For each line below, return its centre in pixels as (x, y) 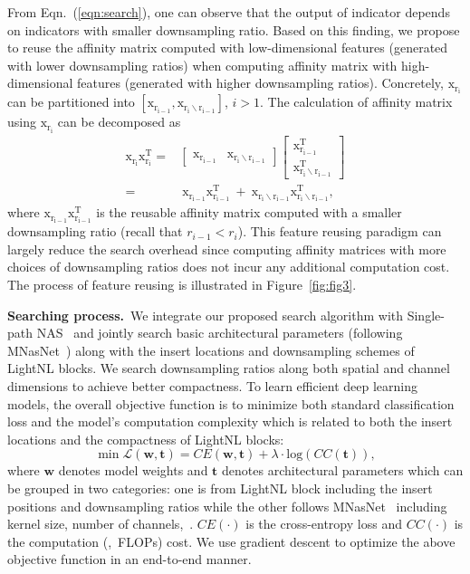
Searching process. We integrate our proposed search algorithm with (206, 315)
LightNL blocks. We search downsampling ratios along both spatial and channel (229, 368)
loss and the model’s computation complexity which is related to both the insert (230, 421)
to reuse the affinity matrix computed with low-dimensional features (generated (228, 48)
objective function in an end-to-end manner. (129, 559)
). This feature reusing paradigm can (340, 231)
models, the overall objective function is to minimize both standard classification (231, 403)
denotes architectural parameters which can (343, 470)
